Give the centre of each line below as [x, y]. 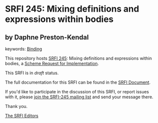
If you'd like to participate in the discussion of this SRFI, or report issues [77, 92]
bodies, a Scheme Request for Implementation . [52, 63]
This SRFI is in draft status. [32, 73]
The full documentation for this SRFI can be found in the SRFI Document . [78, 82]
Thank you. [16, 106]
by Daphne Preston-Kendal [47, 37]
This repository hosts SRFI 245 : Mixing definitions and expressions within [79, 58]
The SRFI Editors [22, 116]
